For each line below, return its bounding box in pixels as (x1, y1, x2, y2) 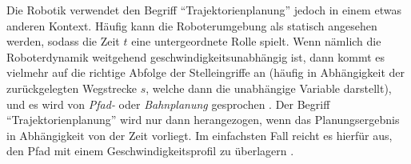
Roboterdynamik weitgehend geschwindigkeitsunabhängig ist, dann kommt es (6, 48, 385, 65)
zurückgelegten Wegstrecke (6, 79, 138, 96)
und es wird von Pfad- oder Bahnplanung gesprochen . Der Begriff (6, 95, 330, 112)
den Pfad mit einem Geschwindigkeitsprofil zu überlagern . (6, 142, 294, 159)
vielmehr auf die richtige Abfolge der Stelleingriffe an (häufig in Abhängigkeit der (6, 64, 405, 81)
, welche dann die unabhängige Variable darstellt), (146, 79, 392, 96)
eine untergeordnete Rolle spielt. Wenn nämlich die (131, 33, 381, 50)
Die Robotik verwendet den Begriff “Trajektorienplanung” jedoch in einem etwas (6, 2, 401, 18)
